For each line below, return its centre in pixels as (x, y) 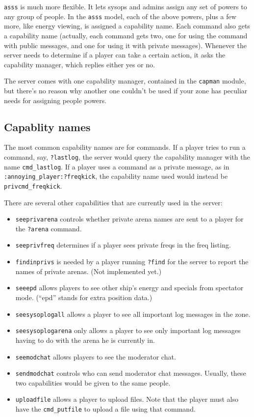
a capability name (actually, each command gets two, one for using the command (126, 35)
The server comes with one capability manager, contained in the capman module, (125, 81)
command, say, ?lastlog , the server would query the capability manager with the (127, 156)
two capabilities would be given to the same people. (93, 382)
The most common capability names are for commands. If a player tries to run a (125, 147)
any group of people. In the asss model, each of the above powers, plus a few (120, 16)
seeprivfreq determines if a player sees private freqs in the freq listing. (123, 245)
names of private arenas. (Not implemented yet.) (89, 271)
